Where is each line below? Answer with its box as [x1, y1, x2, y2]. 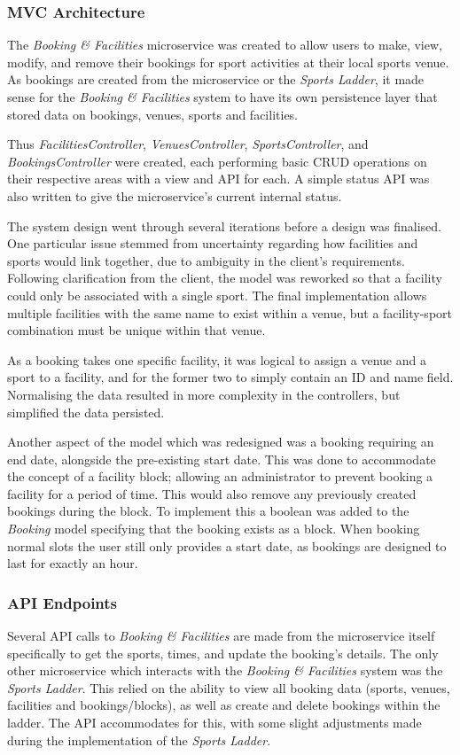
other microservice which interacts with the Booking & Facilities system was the [7, 661, 443, 680]
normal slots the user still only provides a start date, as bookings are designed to [7, 536, 447, 555]
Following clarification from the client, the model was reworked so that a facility [7, 269, 442, 287]
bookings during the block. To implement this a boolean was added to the [7, 502, 409, 520]
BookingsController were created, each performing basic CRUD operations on [7, 152, 427, 170]
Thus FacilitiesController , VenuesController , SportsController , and [7, 135, 369, 153]
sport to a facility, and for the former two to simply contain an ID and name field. [7, 368, 454, 386]
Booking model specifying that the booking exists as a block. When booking [7, 519, 420, 538]
